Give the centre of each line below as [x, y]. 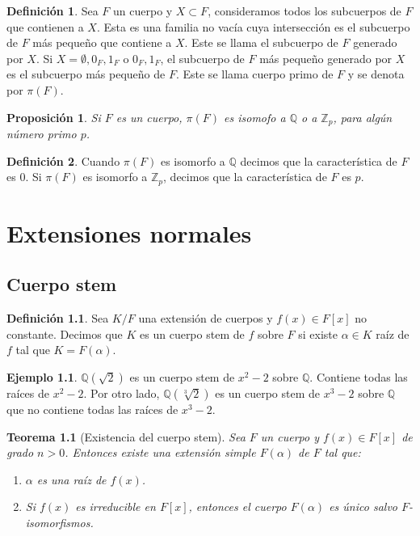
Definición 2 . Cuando [63, 160]
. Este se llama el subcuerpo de [261, 42]
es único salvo [363, 506]
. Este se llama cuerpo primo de [254, 74]
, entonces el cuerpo [237, 506]
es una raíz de [71, 479]
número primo [42, 134]
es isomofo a [255, 117]
